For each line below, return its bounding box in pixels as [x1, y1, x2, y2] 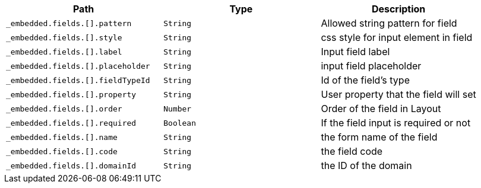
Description [371, 3, 426, 15]
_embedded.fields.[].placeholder [6, 61, 150, 71]
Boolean [163, 118, 197, 128]
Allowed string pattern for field [321, 17, 457, 29]
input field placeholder [321, 60, 422, 72]
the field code [321, 145, 383, 157]
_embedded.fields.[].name [6, 132, 118, 142]
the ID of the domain [321, 160, 412, 171]
